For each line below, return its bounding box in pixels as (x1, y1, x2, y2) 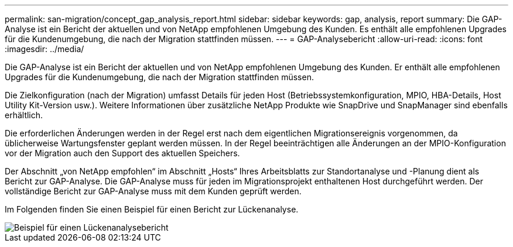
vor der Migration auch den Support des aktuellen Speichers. (5, 148, 240, 158)
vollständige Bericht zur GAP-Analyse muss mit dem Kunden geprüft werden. (5, 186, 302, 196)
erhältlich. (5, 110, 43, 120)
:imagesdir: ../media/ (5, 44, 84, 54)
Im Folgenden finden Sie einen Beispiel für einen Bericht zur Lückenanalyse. (5, 204, 299, 214)
